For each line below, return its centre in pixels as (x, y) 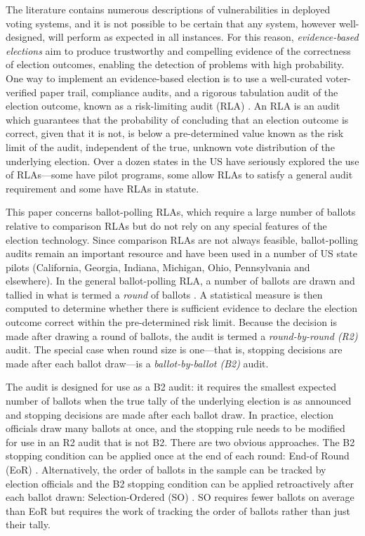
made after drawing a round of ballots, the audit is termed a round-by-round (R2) (182, 335)
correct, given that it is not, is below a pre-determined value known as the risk (175, 133)
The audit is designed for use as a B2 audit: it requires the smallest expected (171, 387)
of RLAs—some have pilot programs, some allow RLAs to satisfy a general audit (179, 175)
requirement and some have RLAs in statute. (102, 188)
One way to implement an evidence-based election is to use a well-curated (164, 78)
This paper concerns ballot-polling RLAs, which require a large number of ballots (181, 212)
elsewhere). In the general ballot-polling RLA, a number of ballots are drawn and (180, 281)
